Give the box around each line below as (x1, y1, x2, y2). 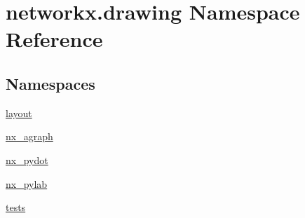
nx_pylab (6, 176, 48, 191)
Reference (6, 25, 103, 53)
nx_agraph (6, 129, 53, 144)
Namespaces (6, 72, 95, 94)
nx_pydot (6, 152, 48, 167)
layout (6, 105, 32, 120)
